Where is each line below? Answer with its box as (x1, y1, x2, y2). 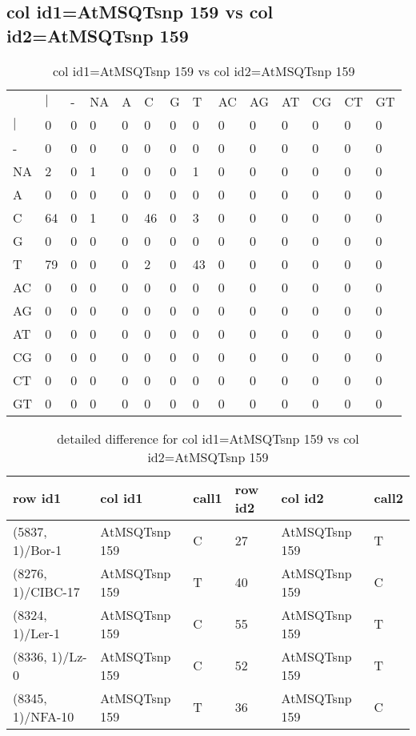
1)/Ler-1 (13, 623, 60, 642)
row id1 (13, 489, 62, 508)
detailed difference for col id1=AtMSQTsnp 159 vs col (57, 428, 359, 448)
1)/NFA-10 (13, 706, 74, 726)
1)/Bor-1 (13, 540, 62, 559)
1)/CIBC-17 (13, 581, 80, 601)
